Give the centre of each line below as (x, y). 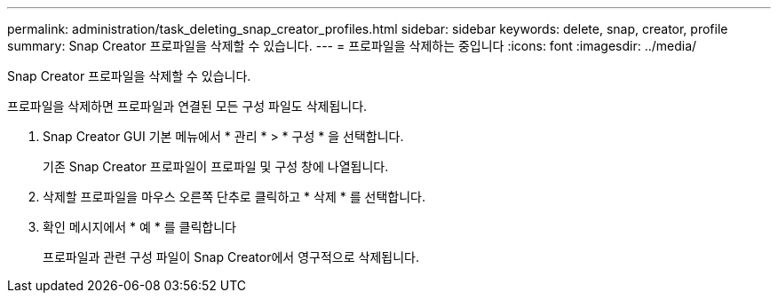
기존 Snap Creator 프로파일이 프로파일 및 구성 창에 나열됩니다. (216, 166)
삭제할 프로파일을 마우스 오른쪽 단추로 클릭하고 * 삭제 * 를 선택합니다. (234, 197)
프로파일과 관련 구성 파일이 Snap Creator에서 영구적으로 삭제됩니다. (231, 257)
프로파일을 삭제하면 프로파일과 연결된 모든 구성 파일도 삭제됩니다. (187, 106)
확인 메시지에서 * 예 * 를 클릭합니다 (139, 227)
